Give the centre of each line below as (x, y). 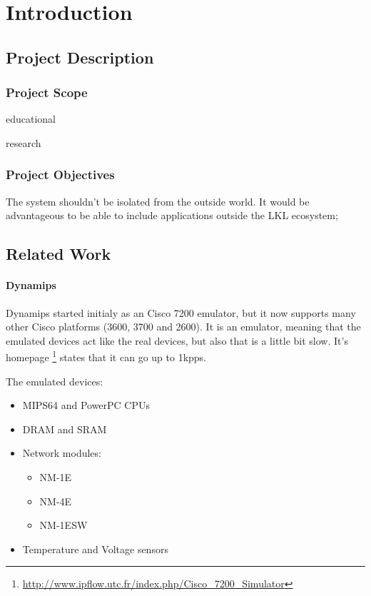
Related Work (59, 254)
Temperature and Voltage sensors (95, 549)
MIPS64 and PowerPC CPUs (86, 405)
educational (31, 119)
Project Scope (47, 92)
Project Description (80, 57)
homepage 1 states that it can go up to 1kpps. (106, 356)
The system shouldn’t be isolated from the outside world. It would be (158, 201)
